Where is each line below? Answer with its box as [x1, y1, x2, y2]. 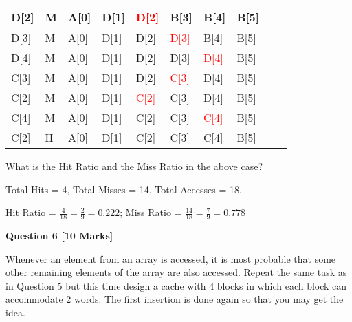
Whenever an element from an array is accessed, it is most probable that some [5, 251, 336, 266]
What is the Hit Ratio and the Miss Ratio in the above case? [5, 159, 263, 173]
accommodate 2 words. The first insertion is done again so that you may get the [5, 292, 344, 306]
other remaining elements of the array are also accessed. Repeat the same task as [5, 265, 347, 279]
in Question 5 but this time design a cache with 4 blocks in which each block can [5, 278, 347, 292]
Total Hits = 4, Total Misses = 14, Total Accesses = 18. [5, 182, 242, 196]
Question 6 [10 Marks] [5, 228, 113, 243]
